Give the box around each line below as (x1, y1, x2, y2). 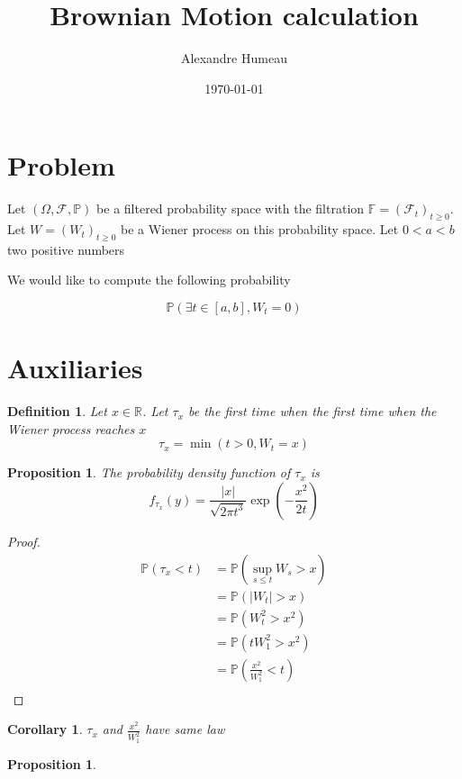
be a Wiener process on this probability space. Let (121, 220, 399, 239)
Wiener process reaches (7, 419, 135, 438)
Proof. (7, 531, 41, 550)
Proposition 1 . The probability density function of (7, 463, 291, 482)
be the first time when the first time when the (188, 402, 437, 421)
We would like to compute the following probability (7, 270, 291, 289)
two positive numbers (7, 240, 125, 258)
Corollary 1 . (7, 720, 83, 738)
